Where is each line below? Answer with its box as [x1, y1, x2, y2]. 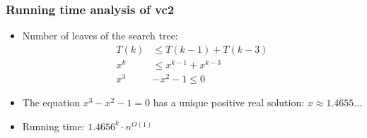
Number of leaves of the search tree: [22, 28, 178, 43]
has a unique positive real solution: [153, 95, 305, 110]
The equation [22, 95, 81, 110]
